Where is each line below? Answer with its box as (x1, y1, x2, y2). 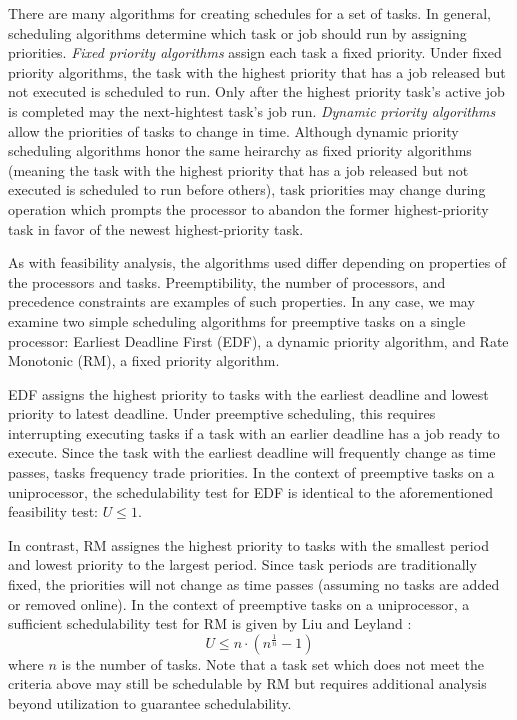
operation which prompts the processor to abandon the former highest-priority (8, 198, 489, 219)
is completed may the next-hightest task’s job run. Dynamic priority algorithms (8, 100, 496, 121)
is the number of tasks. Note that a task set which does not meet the (61, 653, 484, 674)
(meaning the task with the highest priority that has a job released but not (8, 159, 469, 180)
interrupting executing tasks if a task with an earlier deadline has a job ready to (8, 422, 500, 443)
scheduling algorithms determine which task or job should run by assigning (8, 22, 467, 43)
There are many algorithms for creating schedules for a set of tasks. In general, (8, 3, 491, 23)
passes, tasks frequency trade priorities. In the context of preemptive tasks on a (8, 462, 495, 483)
